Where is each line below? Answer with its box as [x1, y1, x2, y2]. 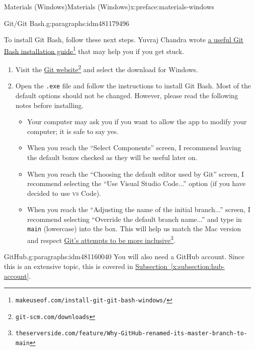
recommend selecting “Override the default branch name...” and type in [27, 214, 242, 224]
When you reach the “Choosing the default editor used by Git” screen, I [27, 168, 244, 179]
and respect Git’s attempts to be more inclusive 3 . [27, 234, 176, 245]
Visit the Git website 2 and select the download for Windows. [15, 63, 198, 74]
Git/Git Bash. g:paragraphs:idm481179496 [4, 18, 129, 28]
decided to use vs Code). [27, 188, 101, 198]
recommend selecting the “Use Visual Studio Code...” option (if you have [27, 178, 246, 188]
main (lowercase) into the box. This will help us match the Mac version [27, 223, 241, 234]
